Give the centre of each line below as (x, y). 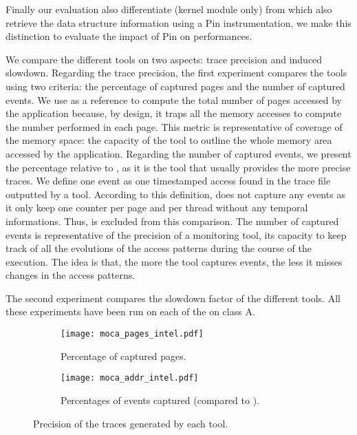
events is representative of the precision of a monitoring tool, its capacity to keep (176, 234)
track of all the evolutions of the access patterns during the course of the (159, 248)
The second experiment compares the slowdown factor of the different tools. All (173, 298)
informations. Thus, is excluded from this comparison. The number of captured (172, 221)
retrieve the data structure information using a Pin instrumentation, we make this (178, 22)
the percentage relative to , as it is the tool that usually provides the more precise (178, 167)
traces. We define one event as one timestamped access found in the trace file (168, 181)
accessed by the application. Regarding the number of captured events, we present (178, 153)
